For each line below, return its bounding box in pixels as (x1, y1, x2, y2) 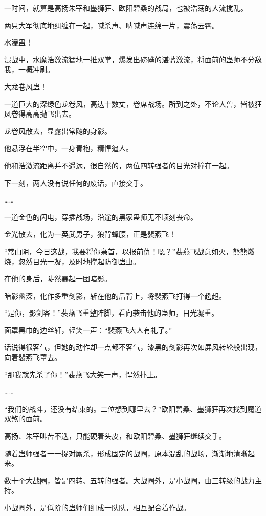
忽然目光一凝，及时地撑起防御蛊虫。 (18, 256, 140, 266)
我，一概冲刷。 (4, 64, 54, 75)
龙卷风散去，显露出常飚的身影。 (4, 125, 112, 136)
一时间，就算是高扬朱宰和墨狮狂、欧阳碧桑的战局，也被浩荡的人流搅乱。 (4, 3, 248, 13)
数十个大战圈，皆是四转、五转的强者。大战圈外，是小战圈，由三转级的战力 (4, 475, 255, 485)
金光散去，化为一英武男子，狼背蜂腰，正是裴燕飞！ (4, 229, 176, 239)
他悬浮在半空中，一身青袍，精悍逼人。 (4, 143, 133, 153)
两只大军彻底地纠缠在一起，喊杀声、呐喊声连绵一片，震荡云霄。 (4, 19, 219, 30)
